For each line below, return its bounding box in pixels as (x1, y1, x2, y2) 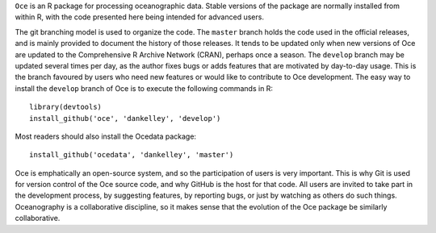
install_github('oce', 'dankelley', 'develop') (29, 114, 221, 123)
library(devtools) (29, 102, 103, 112)
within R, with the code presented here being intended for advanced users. (15, 12, 264, 22)
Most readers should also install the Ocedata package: (15, 131, 197, 141)
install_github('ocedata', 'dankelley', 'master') (29, 150, 234, 160)
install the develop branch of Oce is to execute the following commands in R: (15, 83, 274, 93)
